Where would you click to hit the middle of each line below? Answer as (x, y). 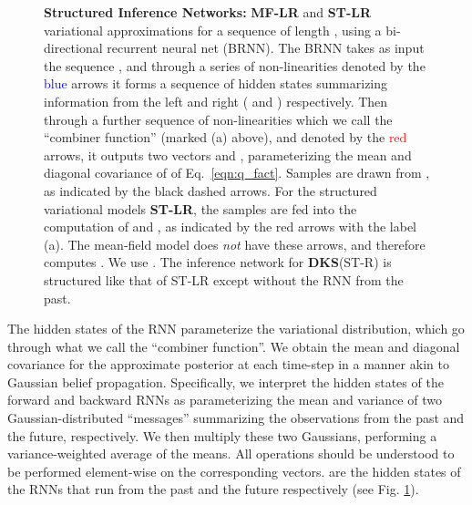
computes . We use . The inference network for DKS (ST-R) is (218, 262)
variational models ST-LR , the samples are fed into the (200, 208)
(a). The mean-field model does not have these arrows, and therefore (235, 244)
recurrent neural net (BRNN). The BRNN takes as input (266, 48)
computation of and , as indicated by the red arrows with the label (231, 227)
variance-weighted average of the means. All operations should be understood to (231, 453)
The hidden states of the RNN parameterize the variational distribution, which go (236, 329)
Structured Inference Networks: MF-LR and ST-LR (208, 12)
